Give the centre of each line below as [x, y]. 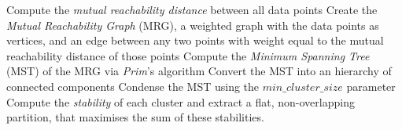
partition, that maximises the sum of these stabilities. [135, 117]
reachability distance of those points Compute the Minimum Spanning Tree [188, 55]
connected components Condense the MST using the [133, 86]
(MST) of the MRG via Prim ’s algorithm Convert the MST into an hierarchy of [199, 71]
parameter [371, 86]
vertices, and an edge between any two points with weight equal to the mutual [195, 40]
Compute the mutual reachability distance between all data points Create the [192, 9]
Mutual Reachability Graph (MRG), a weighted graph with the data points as [193, 25]
